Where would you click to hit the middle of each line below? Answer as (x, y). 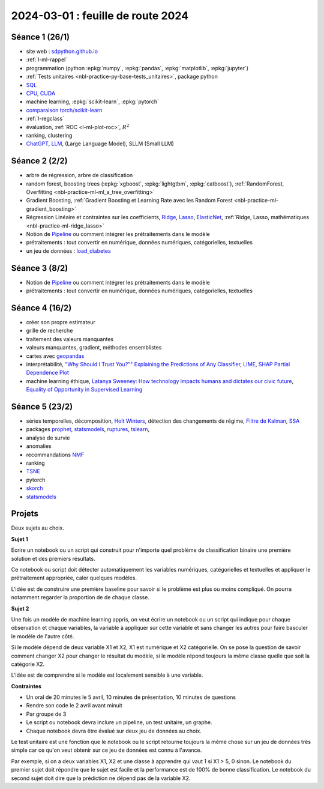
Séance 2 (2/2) (40, 161)
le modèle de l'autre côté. (43, 636)
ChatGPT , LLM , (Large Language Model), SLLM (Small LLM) (100, 144)
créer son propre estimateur (61, 322)
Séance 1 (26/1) (40, 37)
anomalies (39, 446)
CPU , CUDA (41, 94)
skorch (34, 488)
